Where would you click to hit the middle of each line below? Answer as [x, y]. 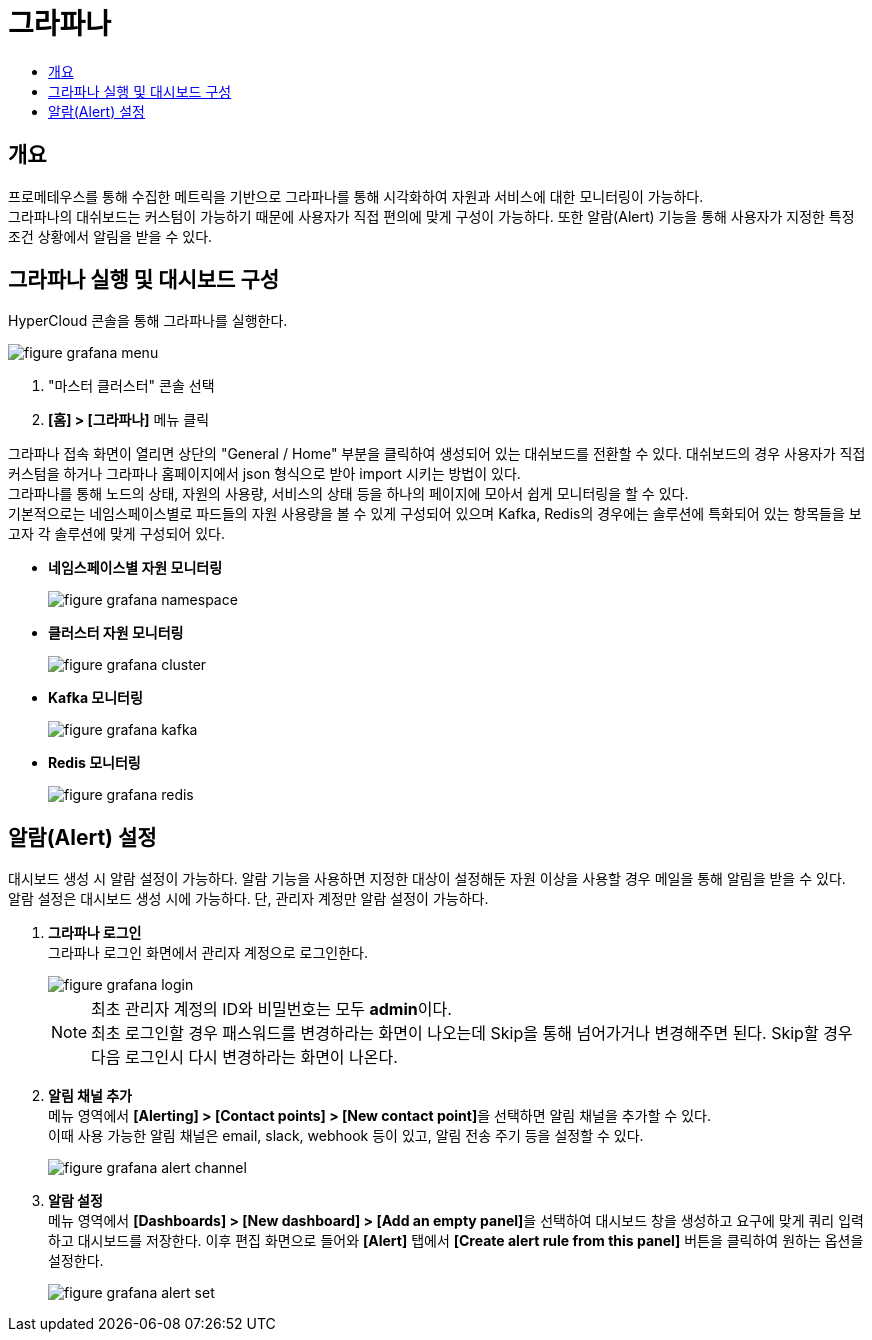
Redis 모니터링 [94, 763]
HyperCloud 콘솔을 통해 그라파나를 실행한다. [148, 321]
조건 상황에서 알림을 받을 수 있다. [110, 236]
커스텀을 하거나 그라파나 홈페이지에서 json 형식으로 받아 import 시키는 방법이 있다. [264, 474]
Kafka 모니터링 [95, 698]
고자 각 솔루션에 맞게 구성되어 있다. [116, 534]
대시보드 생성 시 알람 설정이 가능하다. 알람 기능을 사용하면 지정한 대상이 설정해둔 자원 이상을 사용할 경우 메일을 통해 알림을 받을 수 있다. [427, 879]
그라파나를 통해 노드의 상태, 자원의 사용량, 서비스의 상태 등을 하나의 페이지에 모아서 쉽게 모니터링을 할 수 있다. [348, 494]
